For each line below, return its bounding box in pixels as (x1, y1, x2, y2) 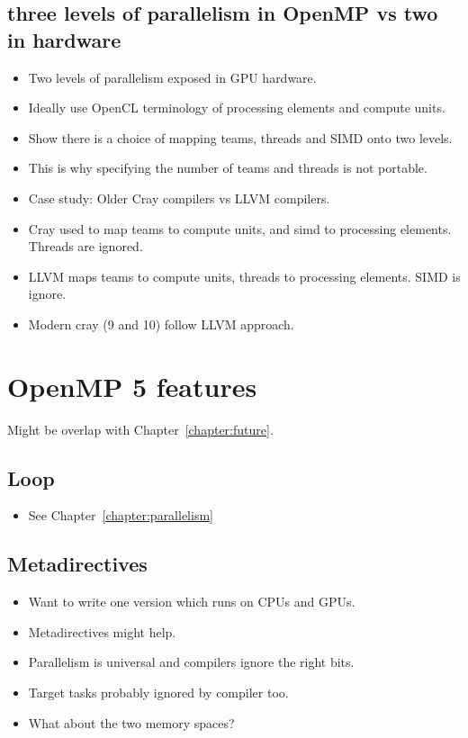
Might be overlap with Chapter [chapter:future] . (7, 419, 274, 438)
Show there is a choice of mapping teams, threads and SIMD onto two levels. (28, 128, 453, 147)
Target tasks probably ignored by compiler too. (28, 683, 289, 702)
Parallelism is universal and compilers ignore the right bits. (28, 652, 355, 671)
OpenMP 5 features (7, 367, 257, 404)
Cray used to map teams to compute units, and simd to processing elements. (28, 219, 452, 238)
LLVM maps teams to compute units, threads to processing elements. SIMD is (28, 266, 461, 285)
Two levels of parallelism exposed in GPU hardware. (28, 67, 317, 86)
